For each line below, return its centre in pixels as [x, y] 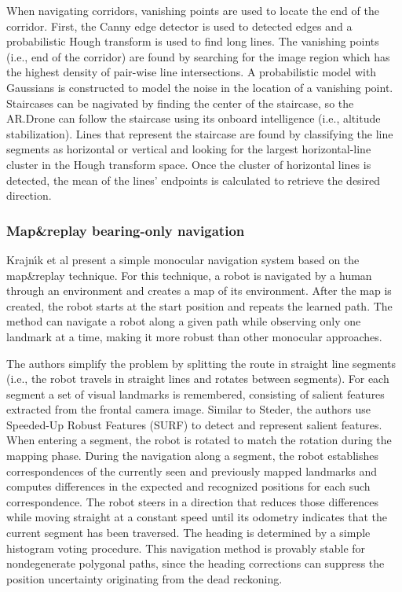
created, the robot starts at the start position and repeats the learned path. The [199, 305]
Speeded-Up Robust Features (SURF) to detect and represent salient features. [194, 424]
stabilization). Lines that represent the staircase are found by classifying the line [200, 133]
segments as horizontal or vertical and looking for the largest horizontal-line [189, 149]
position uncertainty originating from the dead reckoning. [144, 578]
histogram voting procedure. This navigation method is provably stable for [186, 548]
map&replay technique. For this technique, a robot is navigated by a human [189, 275]
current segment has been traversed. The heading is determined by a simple [188, 533]
